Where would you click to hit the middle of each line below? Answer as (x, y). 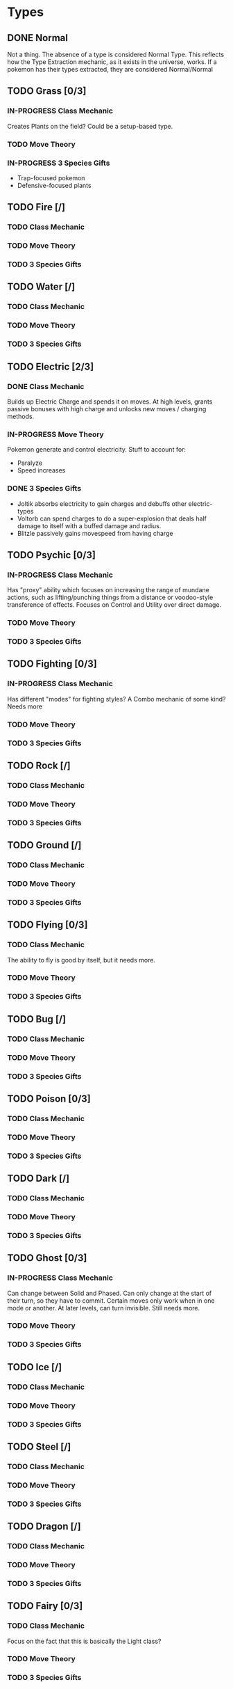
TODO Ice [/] (35, 1367)
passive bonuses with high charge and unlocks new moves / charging (107, 409)
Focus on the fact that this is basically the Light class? (84, 1641)
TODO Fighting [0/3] (52, 664)
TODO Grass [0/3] (47, 91)
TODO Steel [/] (39, 1446)
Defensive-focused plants (54, 185)
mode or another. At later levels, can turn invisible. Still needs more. (104, 1308)
